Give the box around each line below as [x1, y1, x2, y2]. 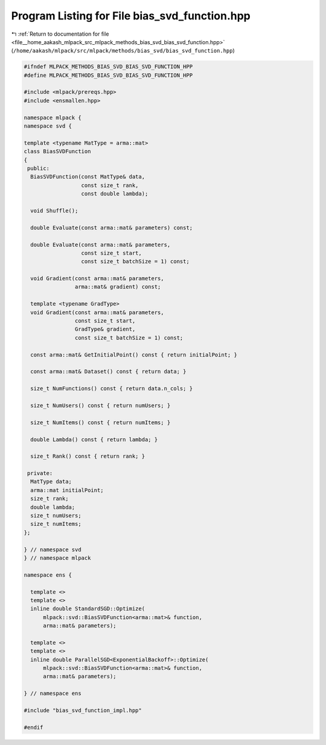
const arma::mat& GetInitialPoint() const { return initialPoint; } [30, 351, 238, 358]
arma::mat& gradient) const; [74, 283, 161, 290]
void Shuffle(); [30, 207, 78, 214]
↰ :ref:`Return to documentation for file [11, 30, 109, 38]
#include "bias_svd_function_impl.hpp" [24, 707, 142, 714]
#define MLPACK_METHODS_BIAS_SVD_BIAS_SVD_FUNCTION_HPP [24, 71, 193, 79]
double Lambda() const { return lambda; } [30, 436, 158, 443]
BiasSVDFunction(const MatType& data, [30, 173, 145, 180]
